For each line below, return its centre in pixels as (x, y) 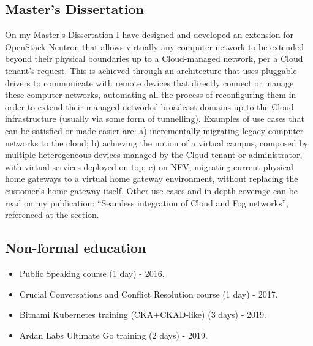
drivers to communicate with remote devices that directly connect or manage (149, 82)
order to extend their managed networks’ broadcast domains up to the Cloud (149, 106)
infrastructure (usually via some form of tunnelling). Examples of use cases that (155, 118)
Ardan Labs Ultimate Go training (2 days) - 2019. (113, 335)
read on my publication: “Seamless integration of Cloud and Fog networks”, (147, 202)
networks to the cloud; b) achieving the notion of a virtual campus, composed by (156, 142)
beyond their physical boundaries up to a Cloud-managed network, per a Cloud (154, 58)
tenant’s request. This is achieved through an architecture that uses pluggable (151, 70)
